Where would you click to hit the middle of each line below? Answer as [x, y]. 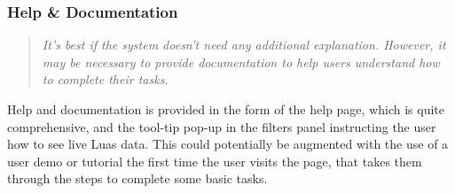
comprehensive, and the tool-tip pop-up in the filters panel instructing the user [222, 126]
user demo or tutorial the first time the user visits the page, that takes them [215, 161]
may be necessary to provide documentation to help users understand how [241, 62]
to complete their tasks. [105, 79]
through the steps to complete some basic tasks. [137, 178]
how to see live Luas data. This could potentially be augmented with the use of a [228, 144]
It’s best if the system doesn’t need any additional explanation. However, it [244, 45]
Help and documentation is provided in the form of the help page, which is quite [226, 109]
